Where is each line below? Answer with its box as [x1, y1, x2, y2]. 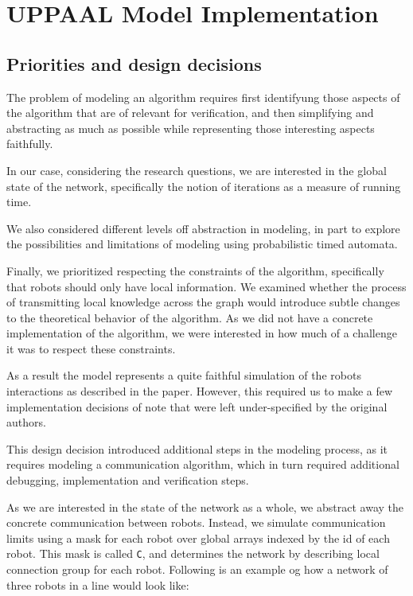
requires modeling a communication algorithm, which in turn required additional [6, 456, 399, 473]
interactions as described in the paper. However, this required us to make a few [6, 383, 393, 399]
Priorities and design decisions [6, 51, 262, 76]
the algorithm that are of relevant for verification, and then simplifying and [6, 104, 374, 121]
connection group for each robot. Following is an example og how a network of [6, 561, 388, 578]
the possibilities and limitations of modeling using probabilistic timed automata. [6, 236, 398, 252]
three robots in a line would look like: [6, 576, 189, 593]
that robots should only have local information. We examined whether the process [6, 278, 407, 294]
